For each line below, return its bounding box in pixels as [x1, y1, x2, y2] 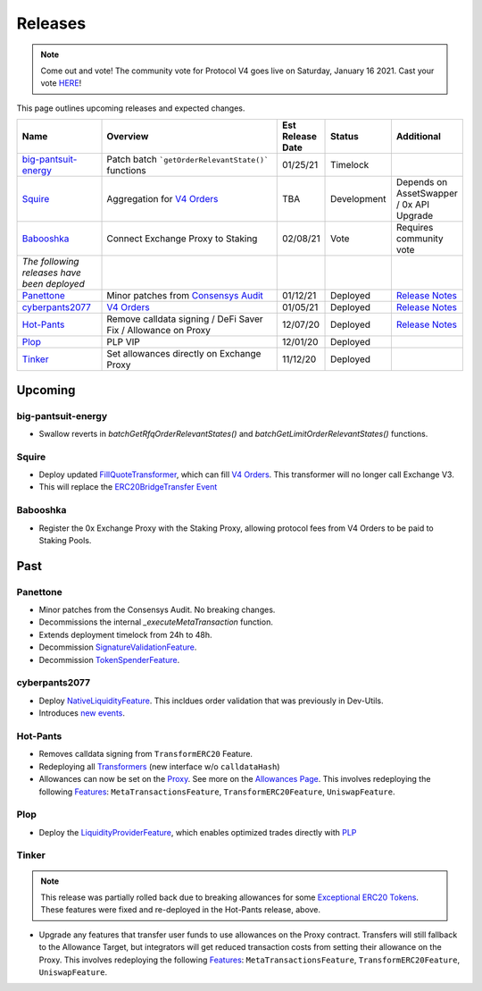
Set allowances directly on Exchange [106, 348, 262, 360]
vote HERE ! [40, 78, 82, 88]
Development [330, 193, 386, 206]
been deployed [21, 278, 85, 290]
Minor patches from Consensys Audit [106, 290, 263, 302]
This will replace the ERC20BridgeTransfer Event [38, 482, 218, 492]
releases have [21, 266, 82, 279]
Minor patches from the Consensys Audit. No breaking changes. [38, 604, 276, 616]
